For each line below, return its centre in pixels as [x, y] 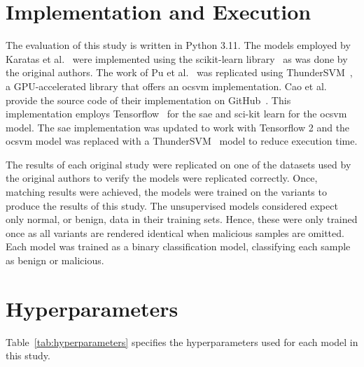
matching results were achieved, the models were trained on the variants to [166, 192]
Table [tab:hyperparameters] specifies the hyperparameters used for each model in [182, 341]
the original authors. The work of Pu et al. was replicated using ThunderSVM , [179, 72]
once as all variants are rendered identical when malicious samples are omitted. [175, 232]
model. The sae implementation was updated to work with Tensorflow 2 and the [178, 127]
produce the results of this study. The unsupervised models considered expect [172, 205]
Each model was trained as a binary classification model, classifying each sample [178, 246]
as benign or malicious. [55, 260]
